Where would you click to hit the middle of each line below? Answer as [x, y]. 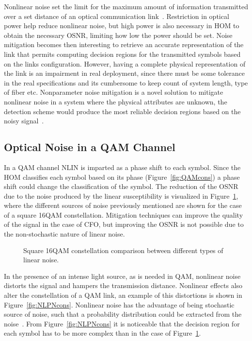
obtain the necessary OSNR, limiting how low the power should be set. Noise [118, 35]
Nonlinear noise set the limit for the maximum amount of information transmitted [126, 6]
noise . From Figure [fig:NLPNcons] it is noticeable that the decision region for [122, 323]
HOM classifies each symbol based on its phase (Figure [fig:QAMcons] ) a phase [122, 177]
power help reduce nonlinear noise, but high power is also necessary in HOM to [122, 26]
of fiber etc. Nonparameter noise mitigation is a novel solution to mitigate [114, 92]
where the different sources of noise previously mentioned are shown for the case [123, 205]
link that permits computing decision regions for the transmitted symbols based [122, 54]
